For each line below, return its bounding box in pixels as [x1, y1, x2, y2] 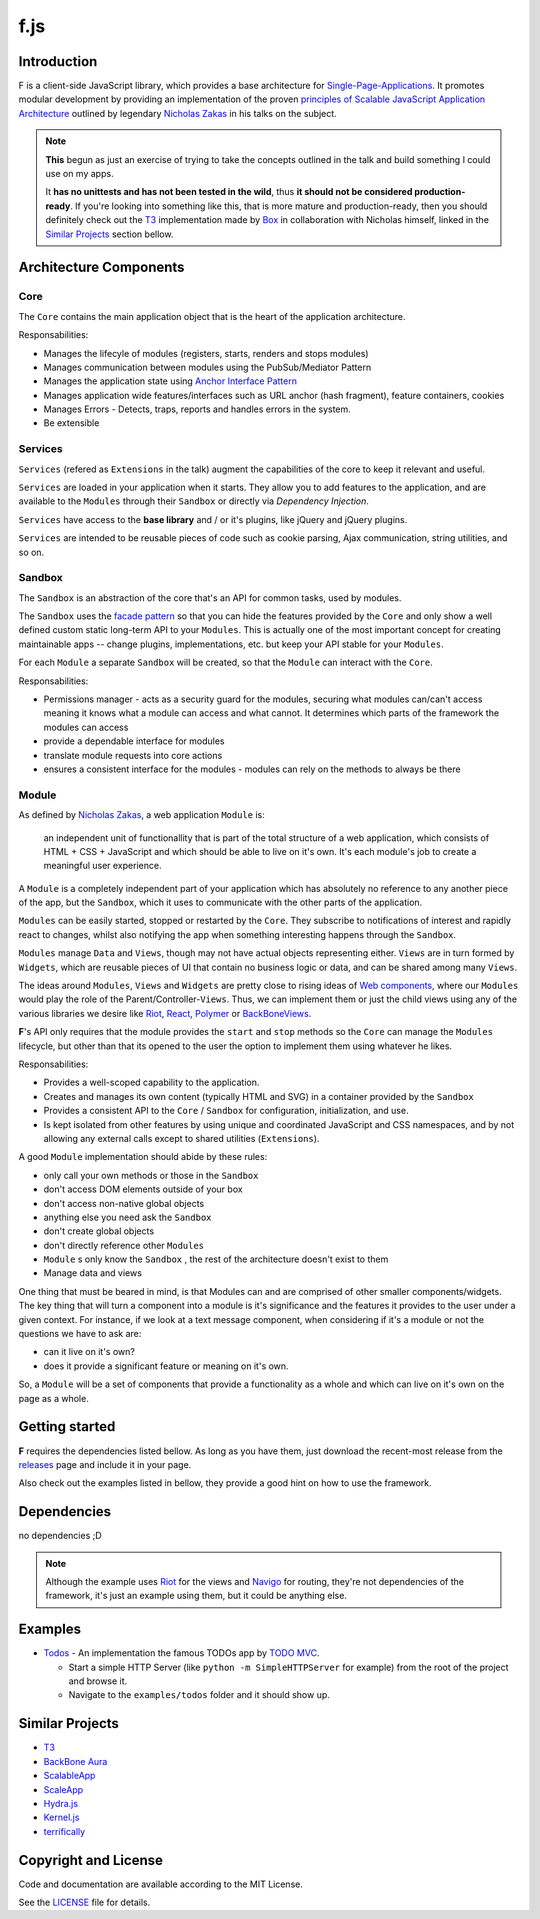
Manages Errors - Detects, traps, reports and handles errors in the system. [43, 403, 352, 415]
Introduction [18, 53, 98, 70]
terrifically [43, 1825, 86, 1837]
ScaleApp [43, 1783, 84, 1795]
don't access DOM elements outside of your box [43, 1183, 244, 1195]
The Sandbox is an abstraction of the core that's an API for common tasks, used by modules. [18, 591, 402, 604]
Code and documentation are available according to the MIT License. [18, 1878, 304, 1890]
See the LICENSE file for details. [18, 1896, 151, 1908]
